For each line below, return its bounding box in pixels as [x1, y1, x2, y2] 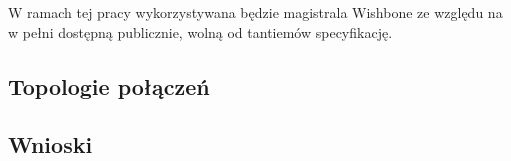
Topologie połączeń [8, 70, 210, 101]
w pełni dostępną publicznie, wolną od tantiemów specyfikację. [8, 21, 393, 42]
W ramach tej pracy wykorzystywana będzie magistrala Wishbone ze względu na [8, 2, 503, 22]
